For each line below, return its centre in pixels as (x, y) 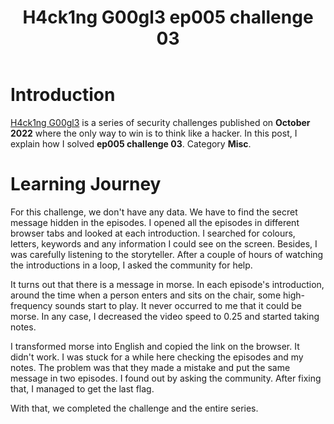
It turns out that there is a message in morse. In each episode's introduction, (167, 284)
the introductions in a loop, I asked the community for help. (131, 265)
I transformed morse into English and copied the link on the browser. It (155, 346)
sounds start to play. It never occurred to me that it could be (178, 305)
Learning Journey (86, 184)
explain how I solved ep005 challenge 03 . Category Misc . (131, 143)
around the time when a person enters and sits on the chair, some (146, 295)
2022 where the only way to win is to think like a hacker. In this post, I (154, 133)
